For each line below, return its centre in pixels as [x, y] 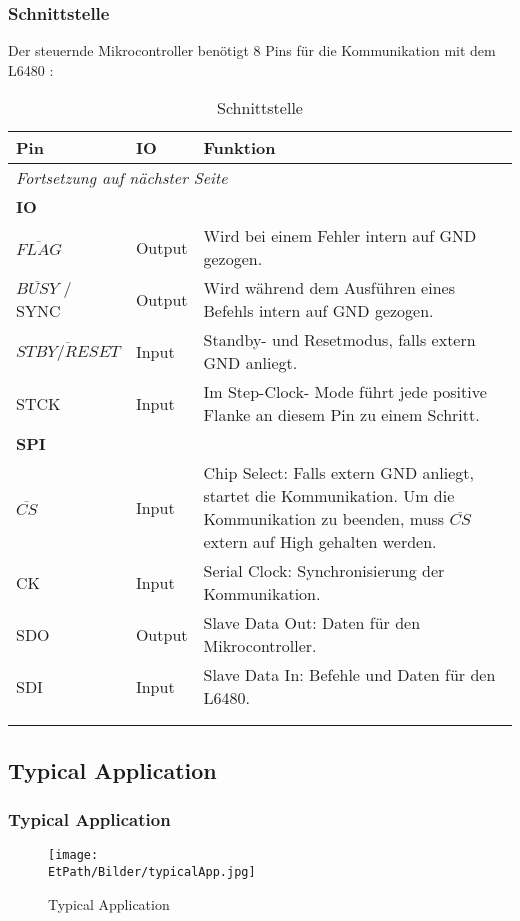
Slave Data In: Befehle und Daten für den [349, 675]
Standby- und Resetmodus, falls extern [339, 340]
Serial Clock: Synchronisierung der [324, 571]
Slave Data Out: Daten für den [312, 623]
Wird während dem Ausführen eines [329, 288]
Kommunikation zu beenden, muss [324, 519]
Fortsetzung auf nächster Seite [122, 178]
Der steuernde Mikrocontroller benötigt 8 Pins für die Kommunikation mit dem [252, 50]
